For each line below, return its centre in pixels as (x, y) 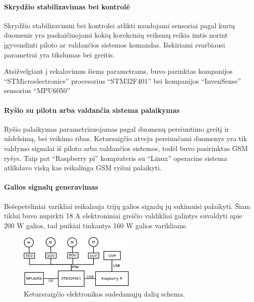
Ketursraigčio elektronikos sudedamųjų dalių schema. (104, 294)
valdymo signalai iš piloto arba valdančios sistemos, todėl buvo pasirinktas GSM (126, 148)
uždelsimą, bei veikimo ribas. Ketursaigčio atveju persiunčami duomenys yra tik (126, 138)
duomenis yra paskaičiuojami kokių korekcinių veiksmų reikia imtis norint (116, 35)
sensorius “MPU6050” (37, 90)
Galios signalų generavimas (51, 187)
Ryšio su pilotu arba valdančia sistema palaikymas (92, 110)
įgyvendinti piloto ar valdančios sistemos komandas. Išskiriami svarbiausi (115, 44)
